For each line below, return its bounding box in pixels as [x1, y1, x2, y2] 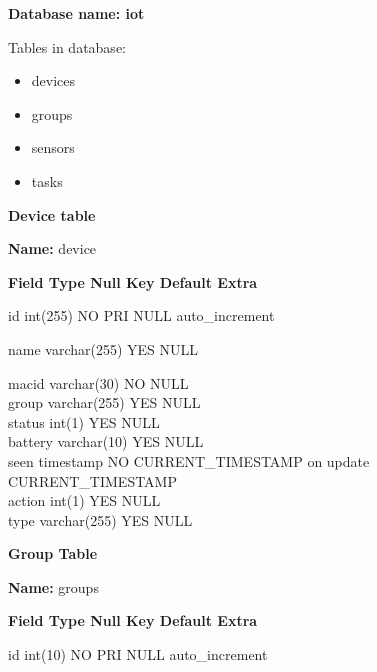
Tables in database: [8, 36, 126, 57]
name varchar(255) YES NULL [8, 338, 199, 359]
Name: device [8, 238, 97, 259]
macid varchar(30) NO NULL [8, 372, 189, 393]
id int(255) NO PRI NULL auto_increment [8, 305, 275, 326]
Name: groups [8, 576, 99, 597]
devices [31, 70, 76, 91]
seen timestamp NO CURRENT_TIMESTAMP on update [8, 450, 370, 471]
